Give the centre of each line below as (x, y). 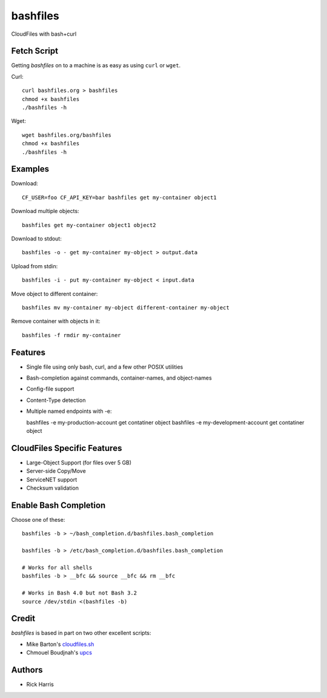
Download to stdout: (36, 239)
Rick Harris (40, 685)
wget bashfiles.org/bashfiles (67, 135)
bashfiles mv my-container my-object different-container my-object (126, 308)
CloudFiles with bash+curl (44, 34)
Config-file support (50, 389)
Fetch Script (35, 51)
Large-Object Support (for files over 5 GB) (79, 463)
